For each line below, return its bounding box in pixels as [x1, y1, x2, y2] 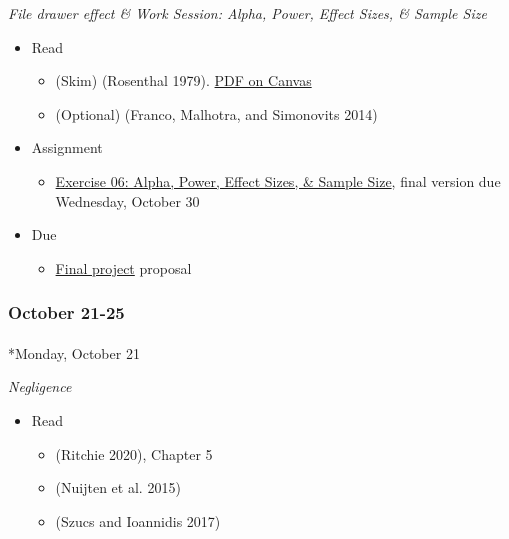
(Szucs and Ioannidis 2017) [55, 510, 221, 531]
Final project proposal [55, 257, 192, 278]
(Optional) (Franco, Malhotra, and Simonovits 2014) [55, 103, 378, 124]
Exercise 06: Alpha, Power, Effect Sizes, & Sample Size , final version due [55, 170, 501, 191]
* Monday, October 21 [8, 342, 140, 363]
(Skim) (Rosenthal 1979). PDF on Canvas [55, 70, 312, 91]
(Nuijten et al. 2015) [55, 477, 181, 498]
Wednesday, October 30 [55, 190, 200, 211]
